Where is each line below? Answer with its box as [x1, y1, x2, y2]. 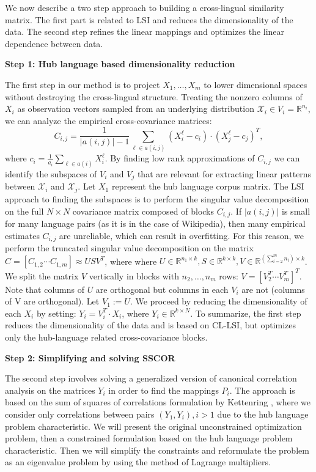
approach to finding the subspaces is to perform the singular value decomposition [5, 192, 309, 205]
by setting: [36, 306, 76, 319]
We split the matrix [5, 269, 79, 282]
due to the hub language [217, 407, 309, 420]
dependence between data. [5, 37, 103, 50]
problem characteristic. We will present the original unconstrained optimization [5, 419, 302, 432]
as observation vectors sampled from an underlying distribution [17, 102, 254, 115]
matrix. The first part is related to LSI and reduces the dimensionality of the [5, 13, 293, 26]
